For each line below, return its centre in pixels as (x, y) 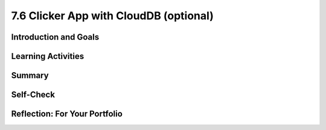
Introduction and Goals (55, 37)
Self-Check (33, 95)
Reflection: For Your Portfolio (67, 114)
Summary (30, 76)
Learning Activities (48, 56)
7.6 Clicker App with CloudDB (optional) (112, 16)
